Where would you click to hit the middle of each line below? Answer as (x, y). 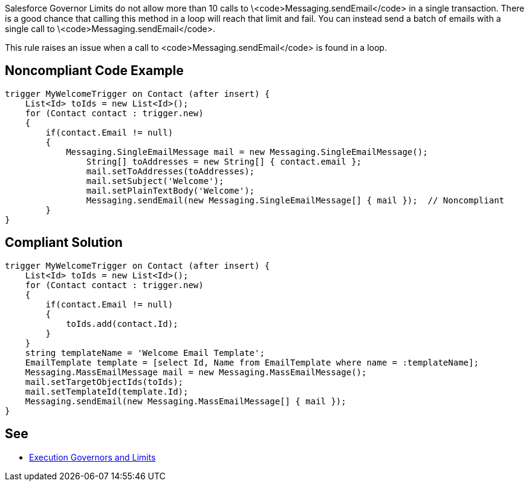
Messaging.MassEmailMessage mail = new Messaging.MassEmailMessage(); (196, 372)
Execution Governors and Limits (92, 457)
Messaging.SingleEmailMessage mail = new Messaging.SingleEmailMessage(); (247, 152)
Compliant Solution (64, 243)
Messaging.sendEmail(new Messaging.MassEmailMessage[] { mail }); (186, 401)
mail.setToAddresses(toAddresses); (170, 171)
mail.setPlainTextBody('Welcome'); (170, 190)
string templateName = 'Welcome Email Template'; (145, 353)
